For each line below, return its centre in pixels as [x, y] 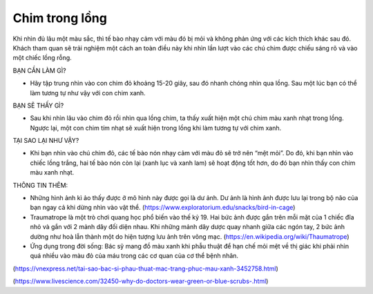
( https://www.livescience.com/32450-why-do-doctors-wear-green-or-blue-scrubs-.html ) [141, 281]
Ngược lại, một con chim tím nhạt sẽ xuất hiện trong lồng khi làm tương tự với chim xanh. [156, 128]
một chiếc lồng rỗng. [42, 58]
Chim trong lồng [60, 18]
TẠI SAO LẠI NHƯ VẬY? [46, 141]
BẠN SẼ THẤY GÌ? [38, 105]
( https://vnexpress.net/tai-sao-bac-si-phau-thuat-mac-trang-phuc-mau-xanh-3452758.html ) [146, 268]
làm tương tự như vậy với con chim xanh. [88, 92]
